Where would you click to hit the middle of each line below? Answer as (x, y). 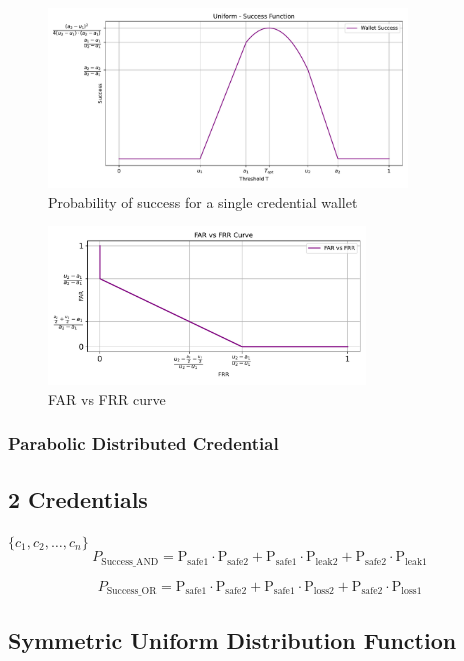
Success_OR (131, 591)
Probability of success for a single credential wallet (203, 201)
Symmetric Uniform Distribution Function (232, 639)
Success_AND (130, 561)
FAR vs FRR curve (107, 398)
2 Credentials (78, 498)
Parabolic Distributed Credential (143, 443)
